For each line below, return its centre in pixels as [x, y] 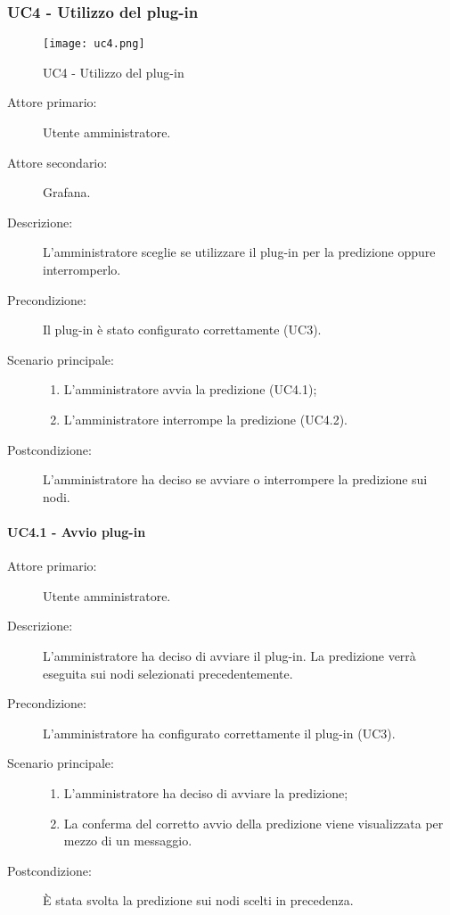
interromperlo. [82, 270]
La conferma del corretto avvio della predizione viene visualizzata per [254, 823]
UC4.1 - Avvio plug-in [77, 531]
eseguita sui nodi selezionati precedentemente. [168, 673]
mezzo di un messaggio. [128, 841]
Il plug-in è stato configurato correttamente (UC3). [182, 330]
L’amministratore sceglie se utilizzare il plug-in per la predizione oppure [239, 252]
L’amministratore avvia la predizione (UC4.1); [190, 389]
